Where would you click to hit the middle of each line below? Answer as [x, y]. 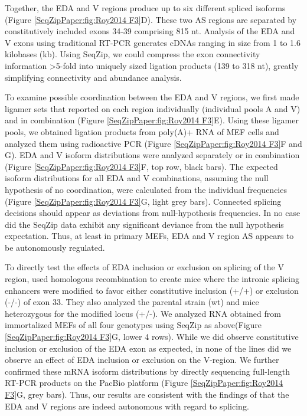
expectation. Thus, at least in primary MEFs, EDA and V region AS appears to [149, 236]
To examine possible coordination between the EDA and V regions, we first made [152, 97]
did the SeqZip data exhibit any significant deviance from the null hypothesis [144, 224]
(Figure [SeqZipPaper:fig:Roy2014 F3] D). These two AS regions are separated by [151, 19]
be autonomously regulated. [55, 247]
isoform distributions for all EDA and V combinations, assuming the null [137, 178]
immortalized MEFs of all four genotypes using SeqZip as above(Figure [133, 325]
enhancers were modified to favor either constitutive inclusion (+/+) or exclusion [152, 290]
